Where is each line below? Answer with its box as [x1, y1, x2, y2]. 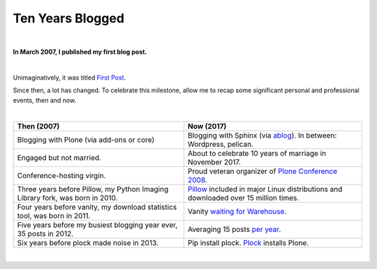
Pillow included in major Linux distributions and [187, 184, 343, 194]
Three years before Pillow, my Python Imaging [17, 184, 169, 194]
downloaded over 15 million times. [187, 193, 300, 203]
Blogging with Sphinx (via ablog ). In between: [187, 131, 337, 140]
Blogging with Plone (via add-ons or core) [17, 135, 155, 145]
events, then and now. [13, 96, 77, 104]
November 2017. [187, 157, 241, 167]
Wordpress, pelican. [187, 140, 254, 150]
